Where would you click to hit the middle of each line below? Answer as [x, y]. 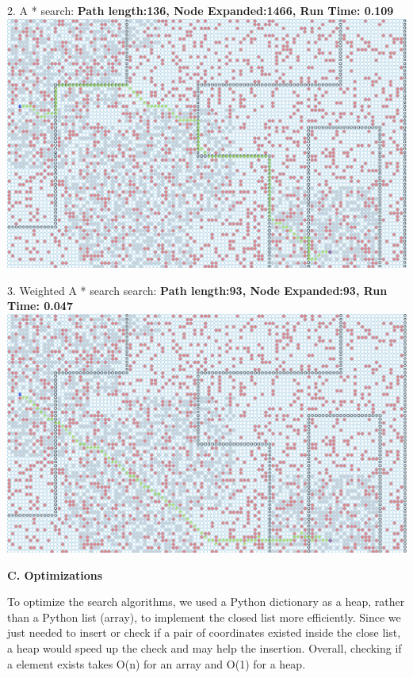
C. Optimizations [55, 575]
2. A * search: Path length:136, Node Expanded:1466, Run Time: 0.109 [201, 10]
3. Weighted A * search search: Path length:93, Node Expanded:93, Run [197, 290]
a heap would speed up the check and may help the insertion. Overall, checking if [205, 648]
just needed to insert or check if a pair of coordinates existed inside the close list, [204, 632]
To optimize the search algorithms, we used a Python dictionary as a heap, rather [206, 601]
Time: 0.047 [40, 306]
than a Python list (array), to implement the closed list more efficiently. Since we [204, 617]
